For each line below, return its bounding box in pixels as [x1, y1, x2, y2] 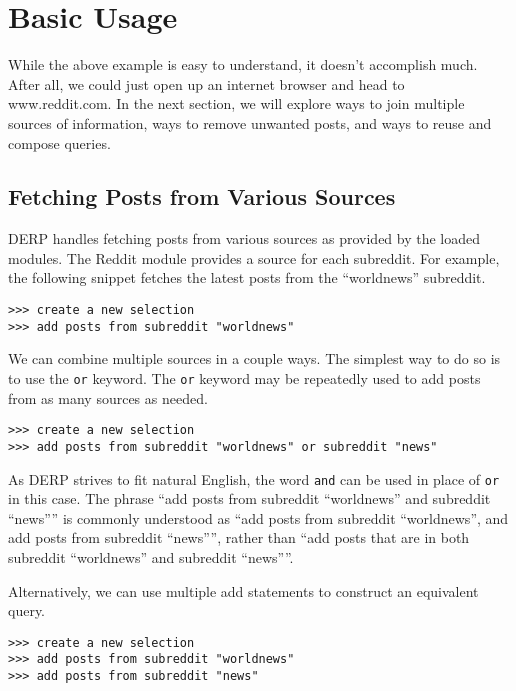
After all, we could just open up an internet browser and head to [8, 73, 405, 94]
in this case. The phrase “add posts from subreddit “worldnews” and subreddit [8, 488, 491, 509]
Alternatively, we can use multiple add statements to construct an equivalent [8, 580, 479, 601]
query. [8, 600, 46, 621]
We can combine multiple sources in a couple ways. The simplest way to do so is [8, 348, 501, 369]
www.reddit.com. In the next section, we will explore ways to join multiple [8, 93, 465, 114]
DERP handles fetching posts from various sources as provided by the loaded [8, 228, 481, 249]
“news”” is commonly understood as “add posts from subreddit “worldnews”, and [8, 507, 509, 528]
